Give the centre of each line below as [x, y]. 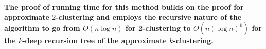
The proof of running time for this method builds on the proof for [124, 7]
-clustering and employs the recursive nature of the [149, 17]
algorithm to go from [42, 28]
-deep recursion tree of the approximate [94, 41]
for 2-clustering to [158, 28]
